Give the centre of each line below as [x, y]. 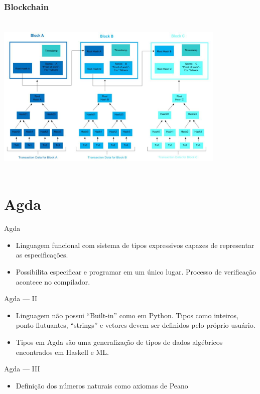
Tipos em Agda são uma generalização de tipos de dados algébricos [119, 342]
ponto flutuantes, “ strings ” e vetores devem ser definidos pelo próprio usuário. [136, 325]
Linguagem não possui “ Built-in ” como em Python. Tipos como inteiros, [127, 315]
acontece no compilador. [53, 281]
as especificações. [42, 255]
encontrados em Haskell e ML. [62, 352]
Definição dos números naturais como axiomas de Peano [102, 385]
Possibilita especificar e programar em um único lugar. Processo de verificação [136, 272]
